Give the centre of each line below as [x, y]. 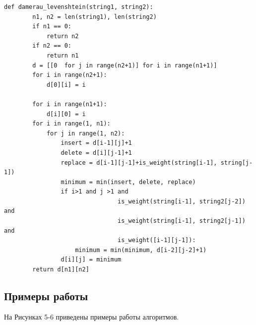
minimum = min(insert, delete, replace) [128, 182]
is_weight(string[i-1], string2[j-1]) [182, 221]
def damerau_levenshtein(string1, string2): [79, 7]
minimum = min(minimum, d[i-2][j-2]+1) [141, 250]
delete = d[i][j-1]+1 [96, 153]
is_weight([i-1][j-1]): [157, 240]
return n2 [63, 36]
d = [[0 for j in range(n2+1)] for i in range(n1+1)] [125, 65]
